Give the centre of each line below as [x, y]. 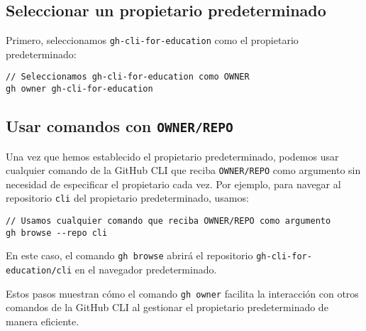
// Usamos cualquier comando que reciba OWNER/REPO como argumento [168, 221]
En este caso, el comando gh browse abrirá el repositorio [129, 255]
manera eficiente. [43, 321]
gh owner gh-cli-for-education [79, 89]
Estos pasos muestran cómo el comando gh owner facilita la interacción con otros [182, 293]
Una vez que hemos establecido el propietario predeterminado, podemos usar [172, 156]
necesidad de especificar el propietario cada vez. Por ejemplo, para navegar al [173, 184]
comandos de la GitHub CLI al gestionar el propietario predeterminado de [167, 307]
